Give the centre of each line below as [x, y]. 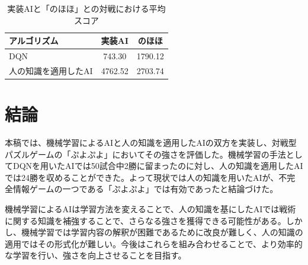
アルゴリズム [34, 41]
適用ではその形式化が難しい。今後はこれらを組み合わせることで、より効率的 [154, 243]
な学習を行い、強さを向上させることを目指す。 [96, 255]
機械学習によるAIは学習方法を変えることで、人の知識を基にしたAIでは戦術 [150, 209]
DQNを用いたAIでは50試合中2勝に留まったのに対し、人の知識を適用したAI [158, 166]
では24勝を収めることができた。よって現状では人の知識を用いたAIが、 [142, 177]
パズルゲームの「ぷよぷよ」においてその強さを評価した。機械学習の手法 [145, 154]
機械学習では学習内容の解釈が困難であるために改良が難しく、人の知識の [162, 232]
